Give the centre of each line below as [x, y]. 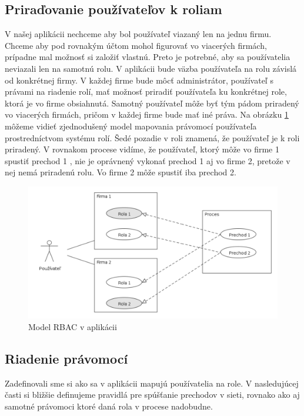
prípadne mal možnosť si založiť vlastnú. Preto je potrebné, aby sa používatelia [148, 57]
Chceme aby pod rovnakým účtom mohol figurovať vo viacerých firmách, [136, 45]
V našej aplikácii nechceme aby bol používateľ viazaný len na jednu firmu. [138, 34]
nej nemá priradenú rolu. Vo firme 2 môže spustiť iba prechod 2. [121, 172]
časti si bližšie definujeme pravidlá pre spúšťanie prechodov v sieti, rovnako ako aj [152, 395]
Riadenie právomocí [66, 358]
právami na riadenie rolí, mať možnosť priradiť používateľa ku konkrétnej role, [146, 91]
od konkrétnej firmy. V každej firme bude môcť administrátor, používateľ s [139, 80]
